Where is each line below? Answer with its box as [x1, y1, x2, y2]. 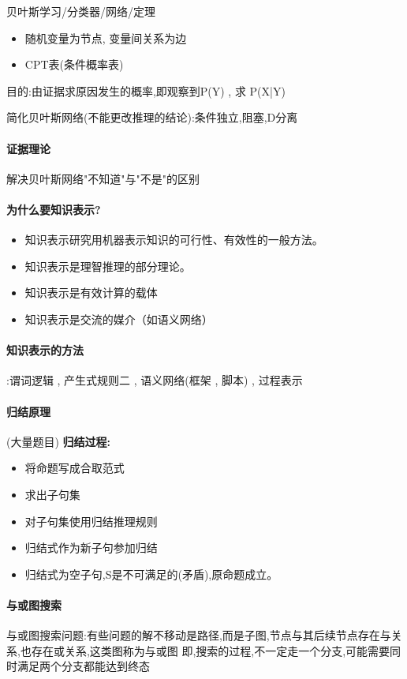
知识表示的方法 [6, 342, 84, 358]
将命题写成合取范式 [24, 460, 125, 476]
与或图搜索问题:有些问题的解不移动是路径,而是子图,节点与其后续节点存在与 [6, 627, 391, 643]
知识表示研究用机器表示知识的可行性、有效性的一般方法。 [24, 231, 323, 248]
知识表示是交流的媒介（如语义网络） [24, 310, 213, 327]
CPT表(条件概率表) [24, 56, 124, 73]
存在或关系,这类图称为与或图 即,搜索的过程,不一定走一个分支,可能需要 [31, 642, 390, 658]
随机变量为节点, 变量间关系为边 [24, 29, 187, 46]
